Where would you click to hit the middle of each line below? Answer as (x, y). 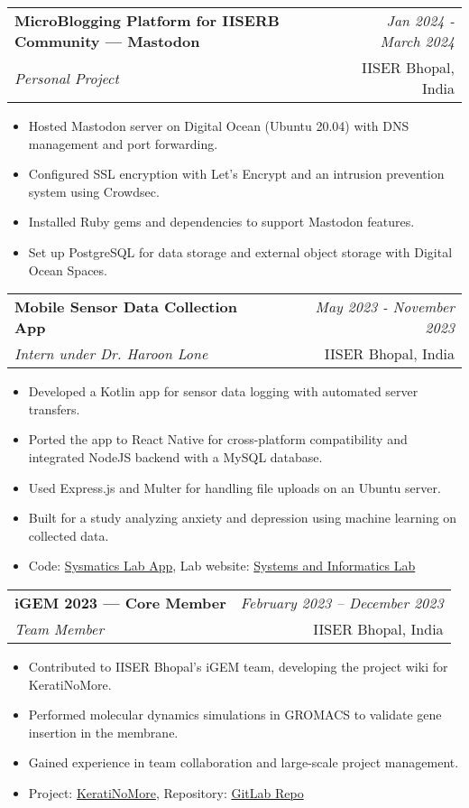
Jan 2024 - (420, 20)
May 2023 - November (385, 307)
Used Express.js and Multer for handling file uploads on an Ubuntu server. (234, 487)
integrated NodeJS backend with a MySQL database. (175, 456)
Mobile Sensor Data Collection (126, 307)
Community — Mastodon (107, 41)
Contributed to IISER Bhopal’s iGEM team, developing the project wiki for (238, 666)
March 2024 (417, 41)
